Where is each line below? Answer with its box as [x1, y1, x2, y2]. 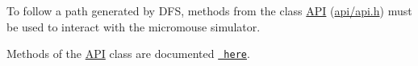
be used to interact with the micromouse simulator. [6, 18, 261, 35]
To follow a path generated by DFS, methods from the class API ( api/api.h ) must [6, 2, 412, 19]
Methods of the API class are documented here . [6, 45, 250, 62]
